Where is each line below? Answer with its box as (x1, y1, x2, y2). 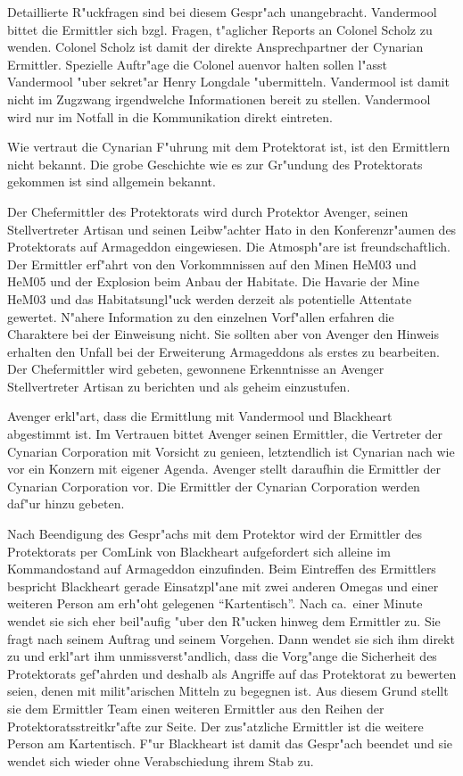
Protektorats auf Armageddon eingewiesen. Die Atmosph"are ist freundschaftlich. (7, 237, 451, 256)
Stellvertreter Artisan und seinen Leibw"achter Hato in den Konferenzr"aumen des (7, 219, 457, 238)
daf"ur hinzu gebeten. (7, 494, 125, 513)
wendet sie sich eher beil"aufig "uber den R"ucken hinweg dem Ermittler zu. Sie (7, 612, 441, 630)
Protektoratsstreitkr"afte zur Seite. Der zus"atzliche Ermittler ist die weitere (7, 716, 424, 735)
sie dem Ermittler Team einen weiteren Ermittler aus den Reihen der (7, 698, 384, 717)
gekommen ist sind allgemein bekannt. (7, 172, 216, 191)
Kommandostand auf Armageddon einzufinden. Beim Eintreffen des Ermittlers (7, 559, 436, 578)
